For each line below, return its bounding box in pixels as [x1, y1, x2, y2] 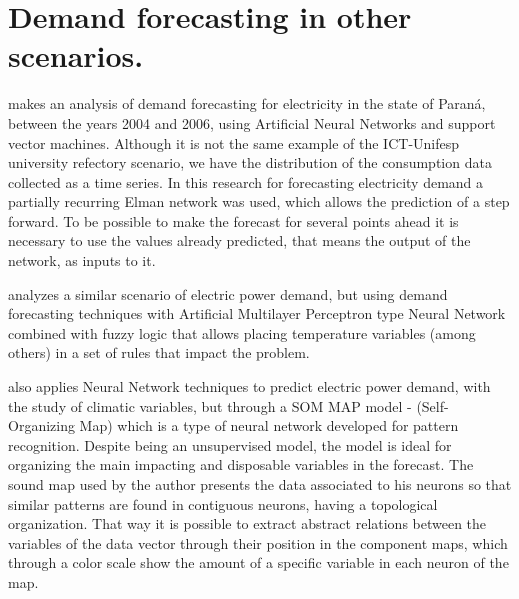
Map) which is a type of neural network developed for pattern [79, 415, 459, 436]
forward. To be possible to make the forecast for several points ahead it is [8, 210, 459, 231]
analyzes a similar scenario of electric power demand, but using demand [8, 283, 448, 304]
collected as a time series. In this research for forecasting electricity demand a [8, 171, 484, 192]
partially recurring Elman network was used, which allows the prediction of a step [8, 191, 510, 212]
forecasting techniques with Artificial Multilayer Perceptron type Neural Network [8, 303, 506, 324]
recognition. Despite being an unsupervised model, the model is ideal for [8, 434, 452, 455]
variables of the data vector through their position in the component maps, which [8, 532, 508, 553]
